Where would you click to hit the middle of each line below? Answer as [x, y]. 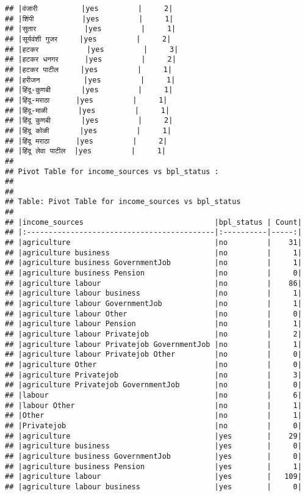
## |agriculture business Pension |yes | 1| [153, 466]
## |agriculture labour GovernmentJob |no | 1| [153, 304]
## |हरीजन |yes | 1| [90, 80]
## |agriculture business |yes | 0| [153, 446]
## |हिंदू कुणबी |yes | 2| [89, 121]
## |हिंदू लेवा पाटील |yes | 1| [85, 151]
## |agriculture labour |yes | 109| [153, 477]
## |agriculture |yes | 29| [153, 436]
